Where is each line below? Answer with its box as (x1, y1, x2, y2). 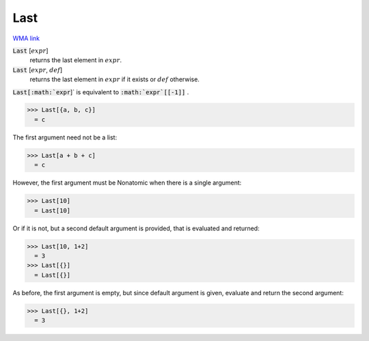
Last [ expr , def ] (12, 66, 63, 74)
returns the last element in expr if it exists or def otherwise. (29, 75, 200, 83)
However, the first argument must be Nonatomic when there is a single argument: (12, 178, 242, 187)
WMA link (12, 34, 40, 42)
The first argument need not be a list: (12, 133, 118, 141)
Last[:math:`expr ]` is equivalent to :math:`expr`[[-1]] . (12, 87, 189, 96)
